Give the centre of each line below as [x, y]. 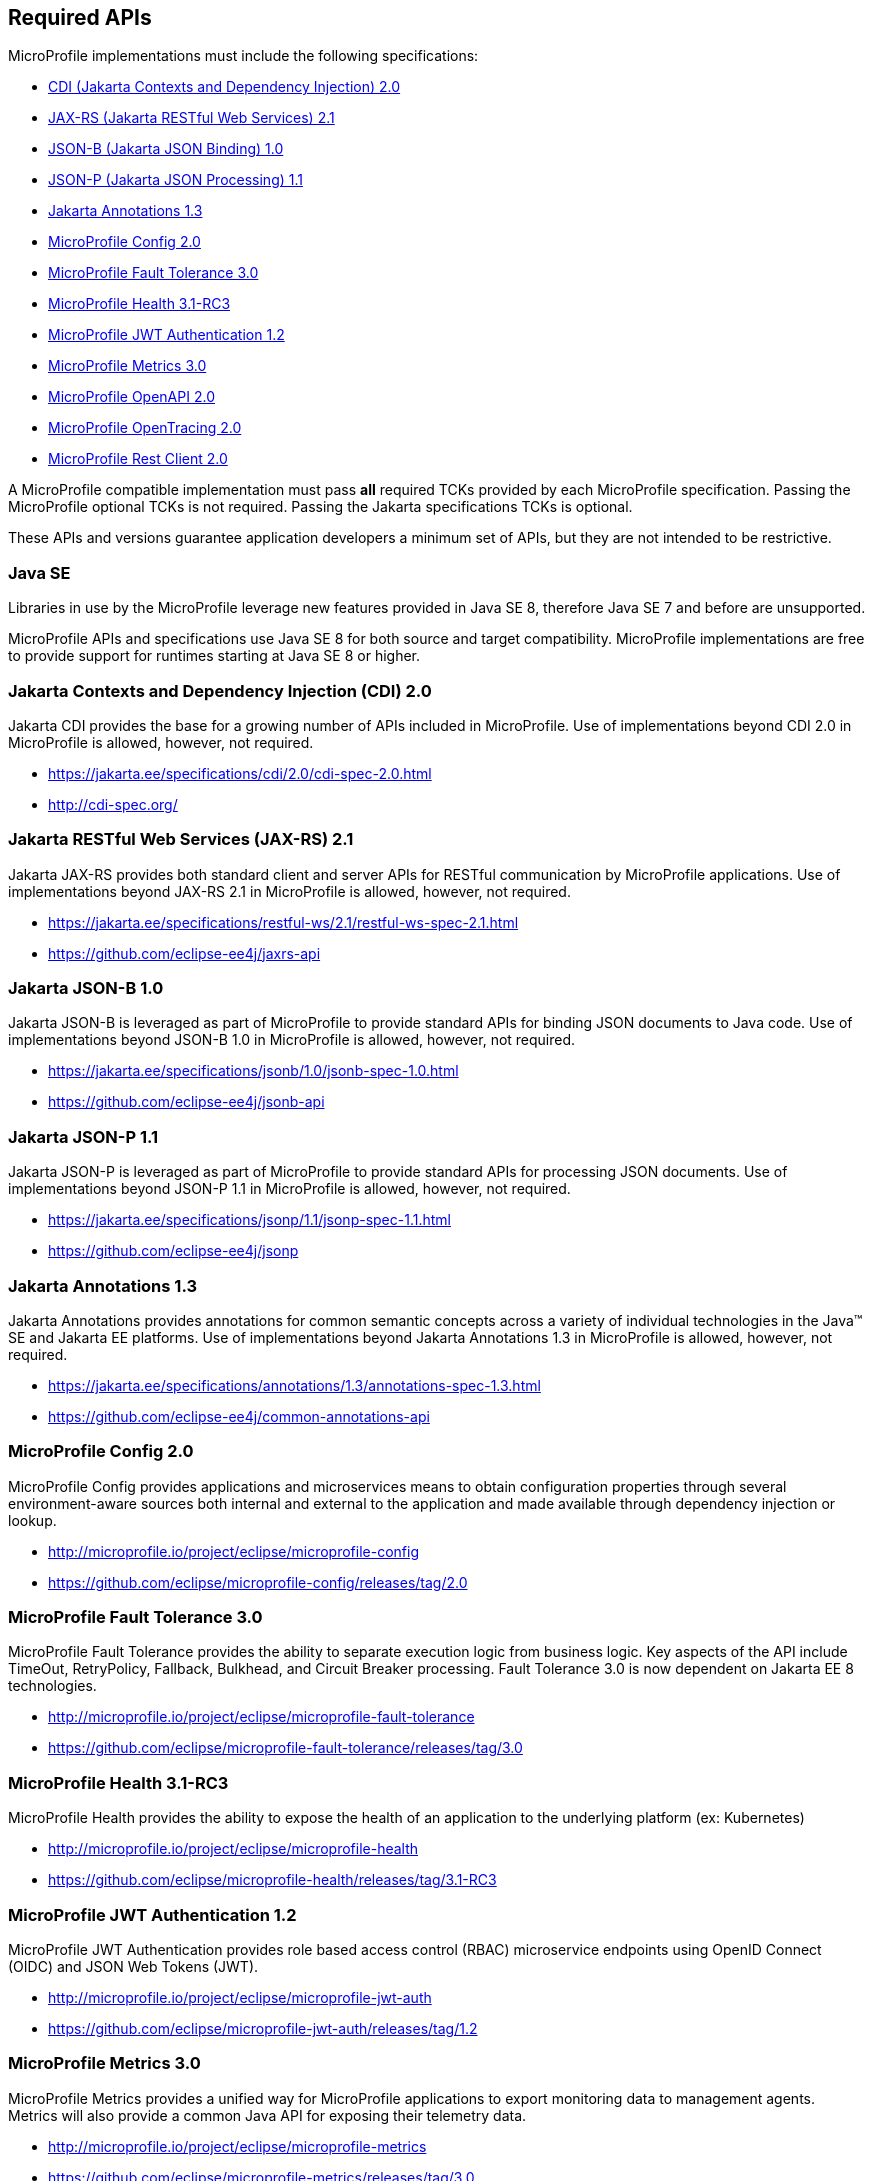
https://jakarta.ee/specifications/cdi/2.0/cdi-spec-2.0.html [240, 773]
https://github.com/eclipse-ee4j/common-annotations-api [239, 1416]
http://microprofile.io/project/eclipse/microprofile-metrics [237, 2146]
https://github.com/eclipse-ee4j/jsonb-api [186, 1102]
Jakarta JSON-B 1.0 [86, 988]
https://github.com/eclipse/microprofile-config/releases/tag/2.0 [258, 1582]
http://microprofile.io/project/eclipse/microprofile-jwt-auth [240, 1997]
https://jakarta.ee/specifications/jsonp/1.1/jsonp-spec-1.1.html [249, 1220]
